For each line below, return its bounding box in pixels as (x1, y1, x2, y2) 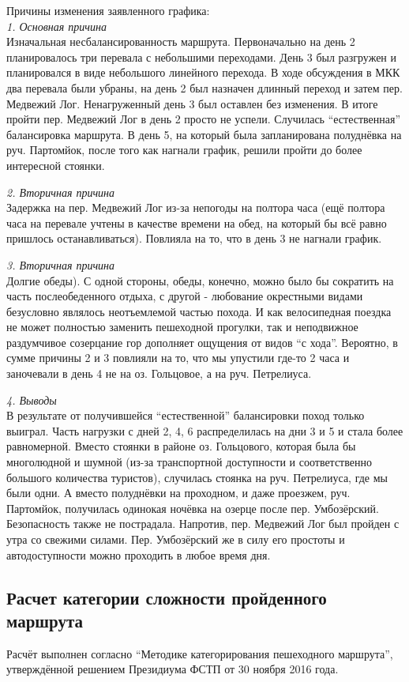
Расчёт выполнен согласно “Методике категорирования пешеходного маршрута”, (6, 645, 393, 661)
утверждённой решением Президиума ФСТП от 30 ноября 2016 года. (6, 661, 339, 677)
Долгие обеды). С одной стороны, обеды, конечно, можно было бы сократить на (6, 272, 394, 288)
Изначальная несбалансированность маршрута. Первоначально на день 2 (6, 33, 355, 50)
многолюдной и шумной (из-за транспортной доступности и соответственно (6, 454, 372, 470)
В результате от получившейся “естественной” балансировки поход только (6, 407, 365, 424)
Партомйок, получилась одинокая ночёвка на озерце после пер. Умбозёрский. (6, 499, 379, 516)
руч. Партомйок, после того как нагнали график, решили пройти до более (6, 141, 362, 158)
